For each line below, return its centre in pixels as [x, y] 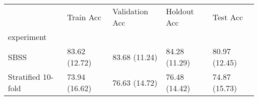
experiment [27, 37]
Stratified [24, 77]
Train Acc [84, 17]
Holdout [180, 11]
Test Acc [228, 17]
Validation [130, 11]
